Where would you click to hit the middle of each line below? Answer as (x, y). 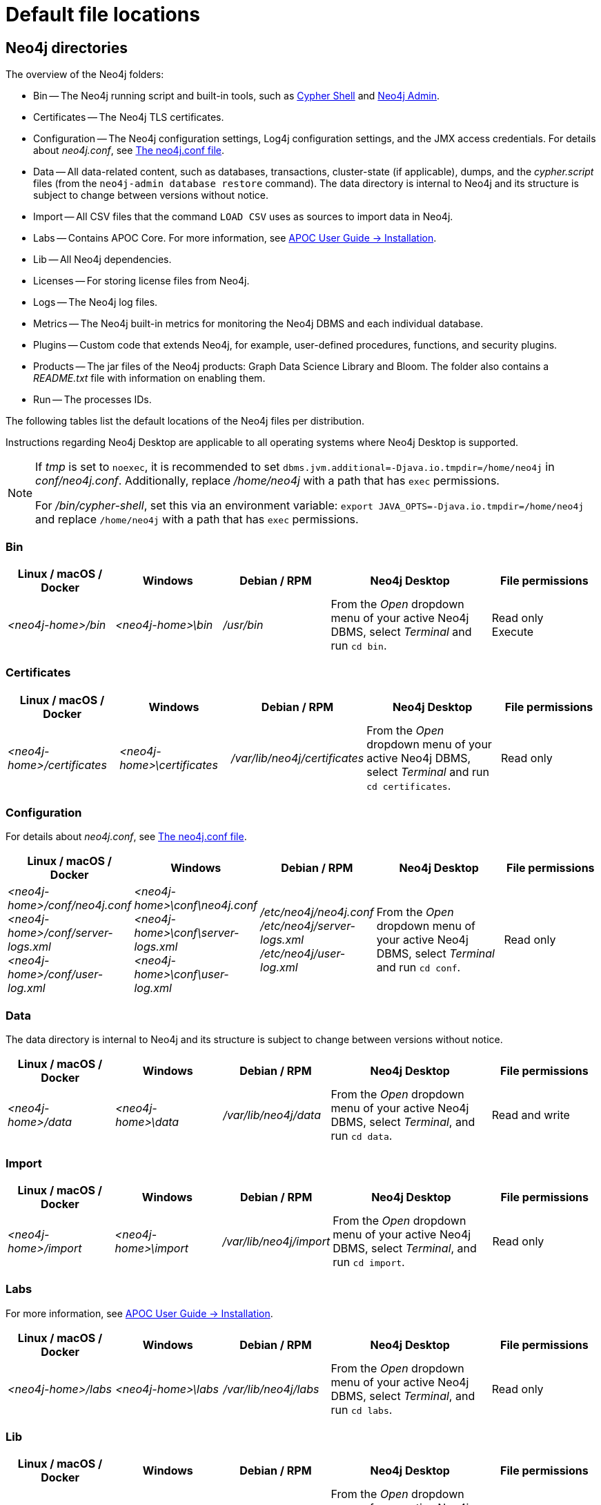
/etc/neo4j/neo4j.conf (317, 912)
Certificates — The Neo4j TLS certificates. (129, 117)
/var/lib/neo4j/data (272, 1115)
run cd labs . (362, 1409)
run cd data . (362, 1136)
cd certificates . (409, 785)
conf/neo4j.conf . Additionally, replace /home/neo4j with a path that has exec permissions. (267, 481)
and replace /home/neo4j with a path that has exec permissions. (197, 520)
